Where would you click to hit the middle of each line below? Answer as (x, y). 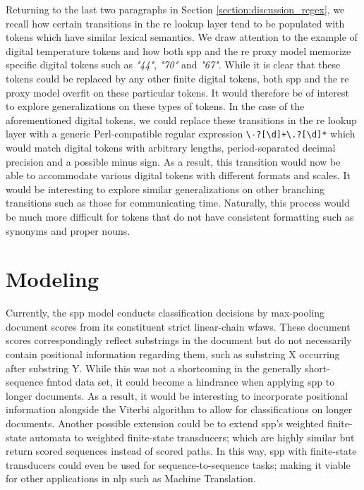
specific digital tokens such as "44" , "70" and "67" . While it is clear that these (173, 65)
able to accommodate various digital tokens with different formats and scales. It (178, 175)
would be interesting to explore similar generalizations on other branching (165, 189)
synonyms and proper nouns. (68, 230)
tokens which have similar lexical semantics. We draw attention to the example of (182, 37)
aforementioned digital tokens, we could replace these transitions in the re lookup (181, 120)
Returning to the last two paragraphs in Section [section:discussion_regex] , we (175, 9)
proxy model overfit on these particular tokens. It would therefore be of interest (178, 92)
